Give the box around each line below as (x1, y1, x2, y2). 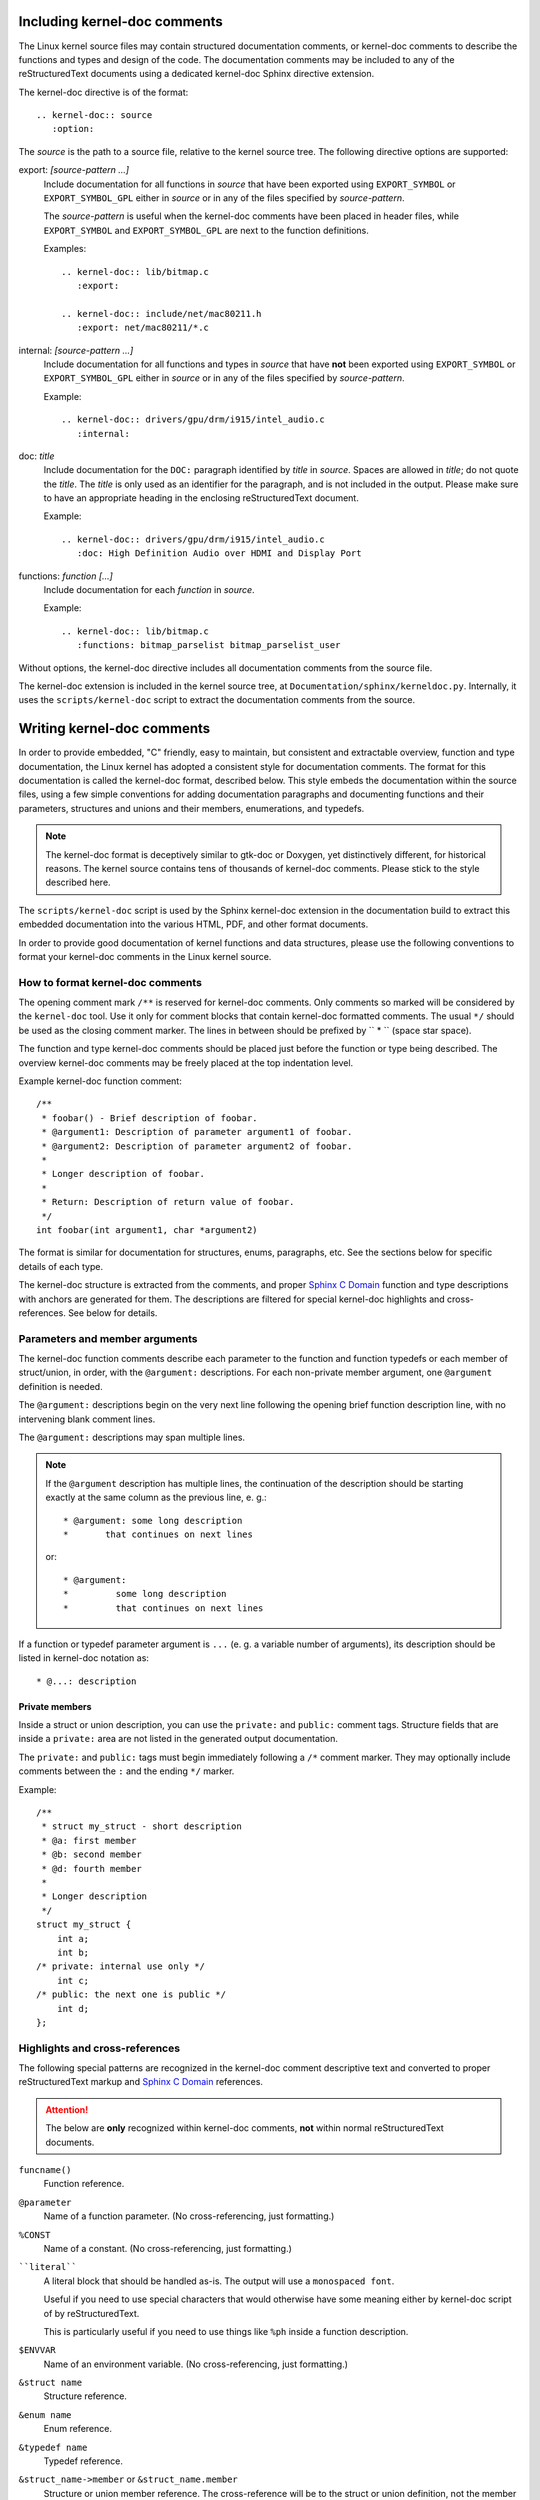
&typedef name (18, 2441, 88, 2453)
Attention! (45, 2103, 89, 2115)
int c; (56, 1975, 90, 1986)
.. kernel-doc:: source (36, 110, 153, 121)
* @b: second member (41, 1849, 142, 1860)
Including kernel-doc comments (18, 13, 224, 30)
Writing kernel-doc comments (18, 720, 211, 737)
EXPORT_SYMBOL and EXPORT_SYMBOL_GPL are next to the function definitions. (43, 224, 370, 236)
